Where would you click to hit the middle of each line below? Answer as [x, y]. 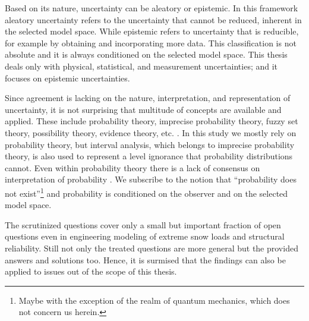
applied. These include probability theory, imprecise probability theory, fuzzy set [152, 121]
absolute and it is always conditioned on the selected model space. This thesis [146, 54]
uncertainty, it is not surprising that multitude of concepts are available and [143, 109]
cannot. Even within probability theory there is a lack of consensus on [133, 167]
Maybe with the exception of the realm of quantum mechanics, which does [154, 300]
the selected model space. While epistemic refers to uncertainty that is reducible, [152, 31]
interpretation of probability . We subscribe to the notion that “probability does [151, 179]
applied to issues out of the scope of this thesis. [91, 271]
